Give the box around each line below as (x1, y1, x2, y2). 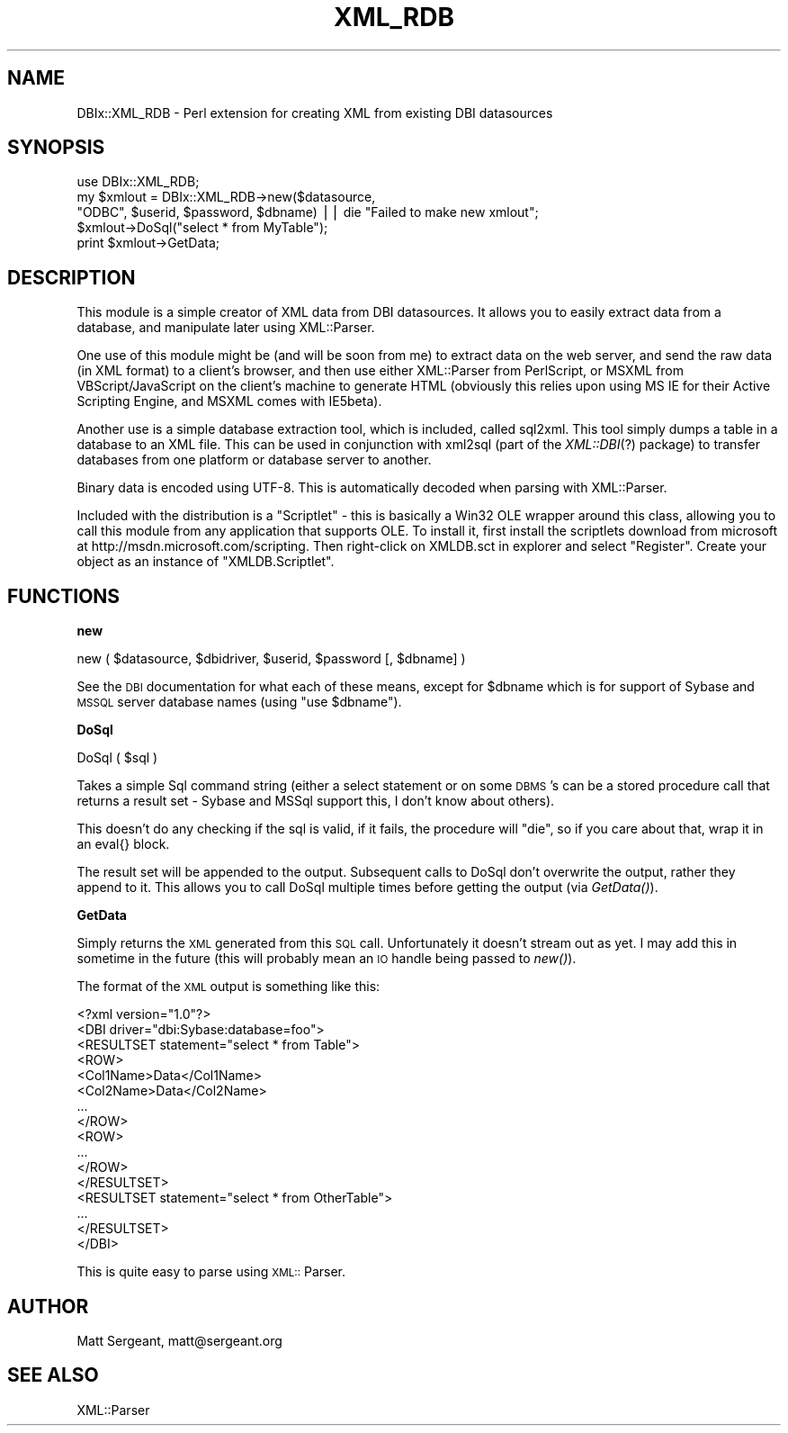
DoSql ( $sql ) (76, 750, 158, 766)
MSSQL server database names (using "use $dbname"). (76, 694, 402, 710)
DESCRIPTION (7, 266, 136, 289)
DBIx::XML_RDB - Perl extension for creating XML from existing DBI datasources (76, 104, 553, 121)
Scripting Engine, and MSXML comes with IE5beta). (76, 393, 382, 410)
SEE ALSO (7, 1364, 99, 1387)
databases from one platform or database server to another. (76, 452, 432, 468)
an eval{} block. (76, 836, 170, 852)
